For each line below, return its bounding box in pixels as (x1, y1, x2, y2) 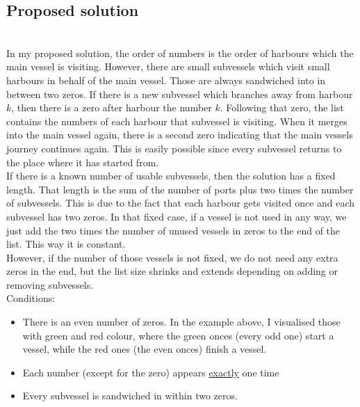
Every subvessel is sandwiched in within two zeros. (22, 388, 238, 403)
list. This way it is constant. (6, 237, 126, 251)
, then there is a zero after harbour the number (11, 100, 212, 115)
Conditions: (6, 291, 56, 305)
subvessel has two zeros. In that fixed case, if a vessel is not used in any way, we (6, 209, 347, 223)
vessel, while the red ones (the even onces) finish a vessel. (22, 342, 267, 356)
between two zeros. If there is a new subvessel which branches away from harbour (6, 86, 353, 101)
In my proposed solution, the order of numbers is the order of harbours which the (6, 45, 354, 60)
